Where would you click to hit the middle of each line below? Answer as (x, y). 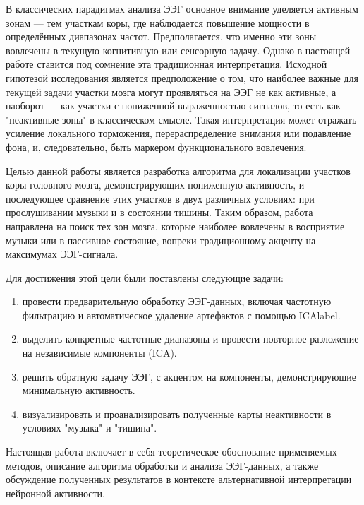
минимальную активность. (79, 390)
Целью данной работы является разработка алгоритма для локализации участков (178, 171)
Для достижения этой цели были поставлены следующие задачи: (145, 277)
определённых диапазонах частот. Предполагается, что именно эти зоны (161, 36)
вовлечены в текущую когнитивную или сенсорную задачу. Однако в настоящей (178, 50)
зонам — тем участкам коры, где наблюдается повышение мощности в (158, 22)
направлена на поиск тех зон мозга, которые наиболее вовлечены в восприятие (175, 226)
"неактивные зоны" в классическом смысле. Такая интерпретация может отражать (181, 119)
